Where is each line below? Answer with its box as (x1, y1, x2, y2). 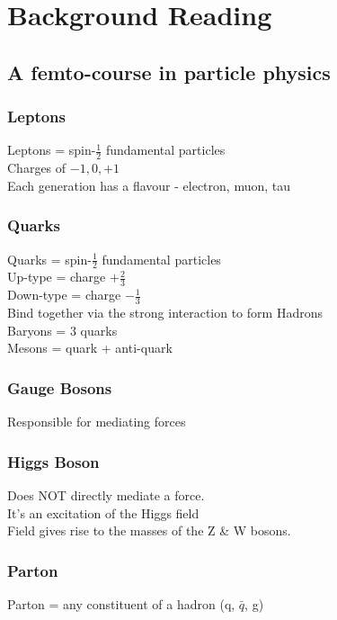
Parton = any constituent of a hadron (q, (7, 594, 235, 613)
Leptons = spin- (7, 140, 96, 159)
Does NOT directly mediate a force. (7, 485, 205, 504)
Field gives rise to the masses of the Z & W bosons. (7, 521, 291, 540)
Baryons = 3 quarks (7, 320, 118, 339)
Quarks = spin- (7, 249, 92, 268)
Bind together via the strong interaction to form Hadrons (7, 303, 323, 322)
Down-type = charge (7, 285, 121, 304)
